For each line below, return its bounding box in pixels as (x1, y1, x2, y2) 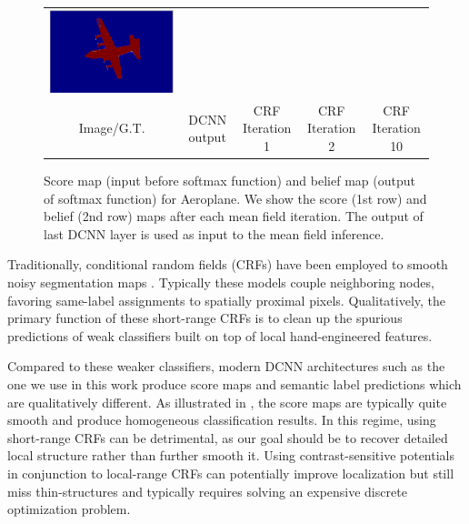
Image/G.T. (78, 118, 145, 137)
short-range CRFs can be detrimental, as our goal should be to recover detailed (7, 428, 448, 447)
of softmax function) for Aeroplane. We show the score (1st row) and (44, 188, 427, 207)
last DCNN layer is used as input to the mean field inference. (44, 224, 384, 243)
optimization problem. (7, 499, 131, 519)
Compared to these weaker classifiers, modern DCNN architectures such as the (7, 357, 445, 376)
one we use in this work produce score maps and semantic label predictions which (7, 375, 462, 394)
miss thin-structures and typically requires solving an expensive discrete (7, 481, 407, 500)
